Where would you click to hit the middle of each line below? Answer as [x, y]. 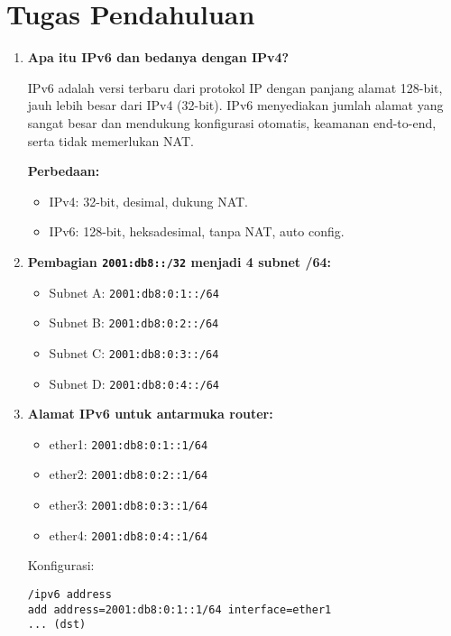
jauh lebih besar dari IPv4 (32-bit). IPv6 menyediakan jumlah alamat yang [235, 105]
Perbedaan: [64, 171]
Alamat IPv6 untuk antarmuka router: [150, 414]
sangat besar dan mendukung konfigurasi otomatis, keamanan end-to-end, [232, 122]
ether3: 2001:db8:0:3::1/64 [129, 505]
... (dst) [57, 625]
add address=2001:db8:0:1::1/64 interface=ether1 [179, 609]
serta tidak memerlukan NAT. [110, 140]
